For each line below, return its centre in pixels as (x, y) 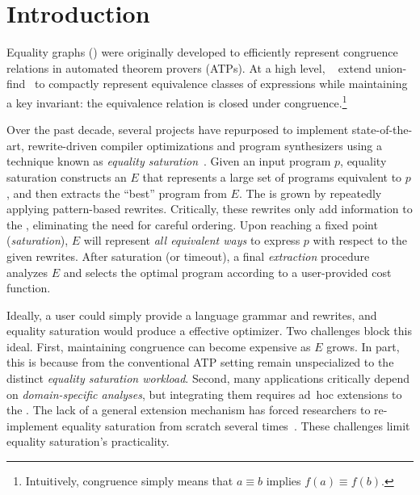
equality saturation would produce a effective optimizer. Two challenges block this (209, 331)
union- (391, 67)
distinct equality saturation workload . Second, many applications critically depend (208, 378)
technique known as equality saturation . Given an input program (169, 161)
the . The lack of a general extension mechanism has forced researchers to (189, 410)
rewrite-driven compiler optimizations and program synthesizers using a (205, 145)
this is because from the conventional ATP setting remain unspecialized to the (200, 362)
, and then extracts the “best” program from (117, 193)
